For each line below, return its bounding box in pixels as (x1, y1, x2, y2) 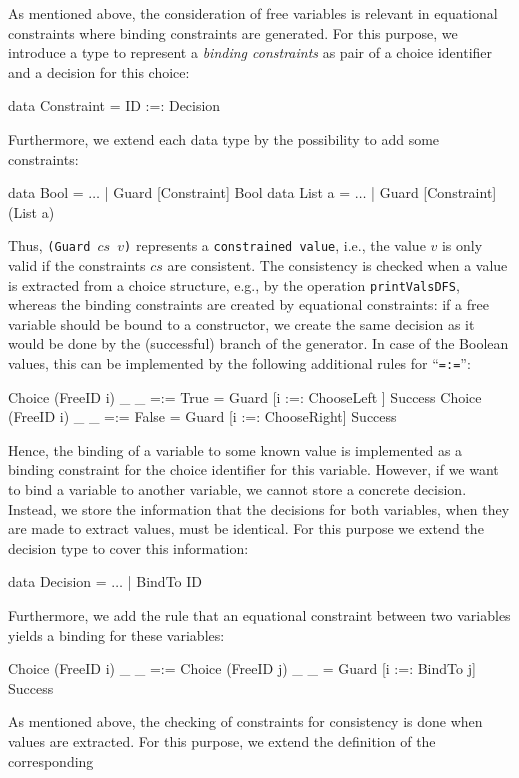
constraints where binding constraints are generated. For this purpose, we (8, 22, 458, 43)
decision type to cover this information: (8, 537, 249, 558)
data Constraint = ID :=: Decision (8, 95, 221, 116)
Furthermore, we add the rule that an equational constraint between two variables (8, 605, 511, 626)
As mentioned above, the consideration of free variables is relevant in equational (8, 3, 498, 23)
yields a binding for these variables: (8, 624, 225, 645)
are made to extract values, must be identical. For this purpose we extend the (8, 518, 484, 539)
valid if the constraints (8, 255, 146, 275)
